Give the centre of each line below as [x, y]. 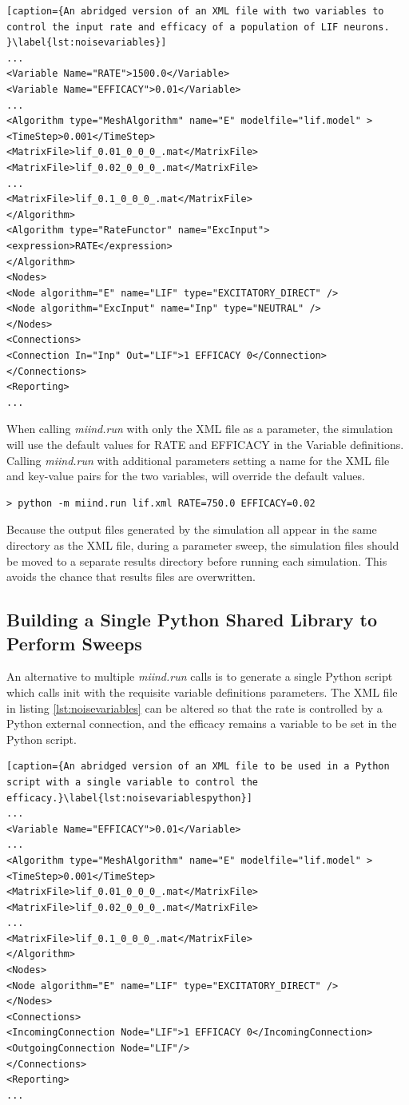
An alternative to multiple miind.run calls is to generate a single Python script [200, 676]
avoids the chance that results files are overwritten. [131, 576]
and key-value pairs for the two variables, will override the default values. [186, 476]
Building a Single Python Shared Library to [192, 620]
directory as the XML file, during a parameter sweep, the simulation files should [203, 545]
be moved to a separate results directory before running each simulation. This [197, 560]
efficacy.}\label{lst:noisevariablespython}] [129, 798]
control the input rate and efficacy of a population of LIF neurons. [198, 27]
